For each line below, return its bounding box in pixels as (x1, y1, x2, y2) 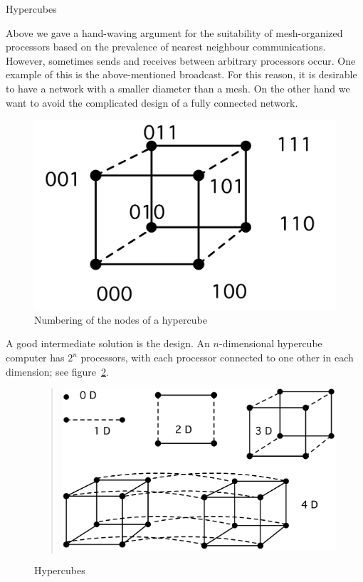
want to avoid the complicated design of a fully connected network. (6, 95, 298, 110)
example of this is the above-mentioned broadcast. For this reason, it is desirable (6, 67, 357, 82)
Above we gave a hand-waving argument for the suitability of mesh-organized (6, 25, 343, 40)
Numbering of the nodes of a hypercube (34, 312, 207, 327)
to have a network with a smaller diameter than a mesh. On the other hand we (6, 80, 350, 95)
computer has (6, 350, 65, 364)
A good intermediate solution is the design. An (6, 336, 210, 351)
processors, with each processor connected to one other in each (80, 350, 354, 364)
